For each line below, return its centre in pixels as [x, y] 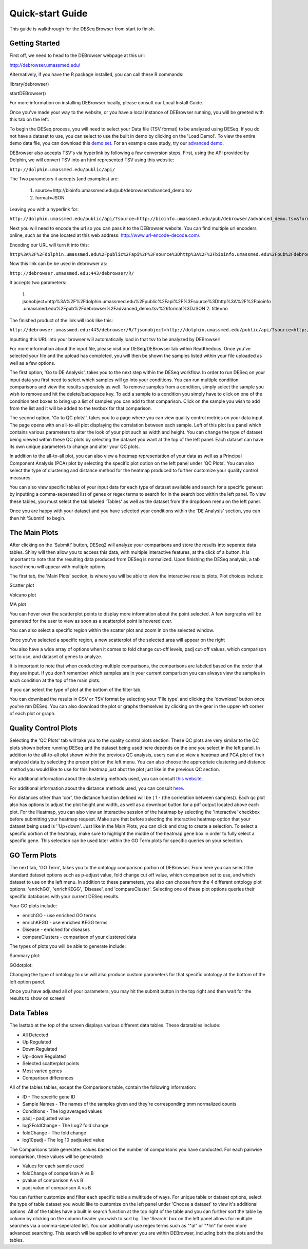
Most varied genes [42, 1071]
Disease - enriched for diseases [56, 929]
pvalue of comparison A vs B [53, 1180]
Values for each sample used [53, 1166]
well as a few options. [33, 363]
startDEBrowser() [28, 94]
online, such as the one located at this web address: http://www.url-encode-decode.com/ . [105, 235]
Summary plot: [25, 956]
